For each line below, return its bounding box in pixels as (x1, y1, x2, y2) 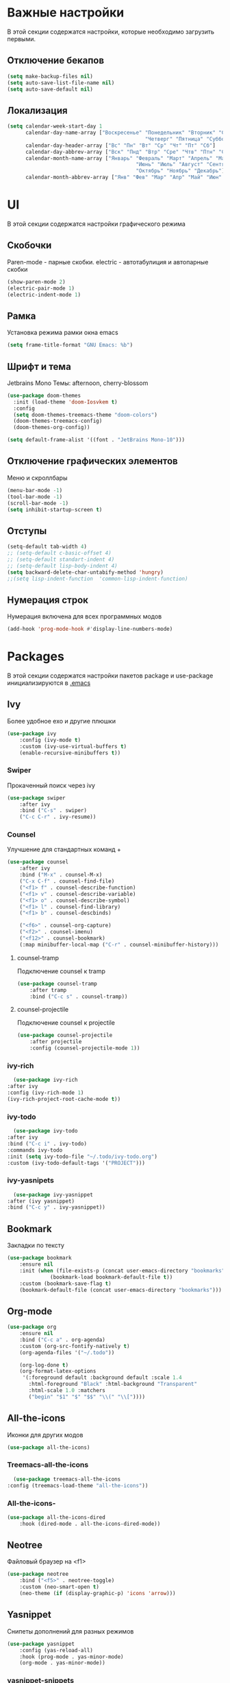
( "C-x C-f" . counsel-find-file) (19, 878, 115, 885)
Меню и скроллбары (7, 474, 68, 482)
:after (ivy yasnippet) (7, 1198, 75, 1205)
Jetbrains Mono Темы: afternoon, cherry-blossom (7, 379, 149, 387)
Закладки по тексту (7, 1241, 65, 1250)
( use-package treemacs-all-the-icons (13, 1476, 121, 1483)
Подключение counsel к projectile (16, 1019, 115, 1027)
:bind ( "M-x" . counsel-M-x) (19, 872, 103, 879)
